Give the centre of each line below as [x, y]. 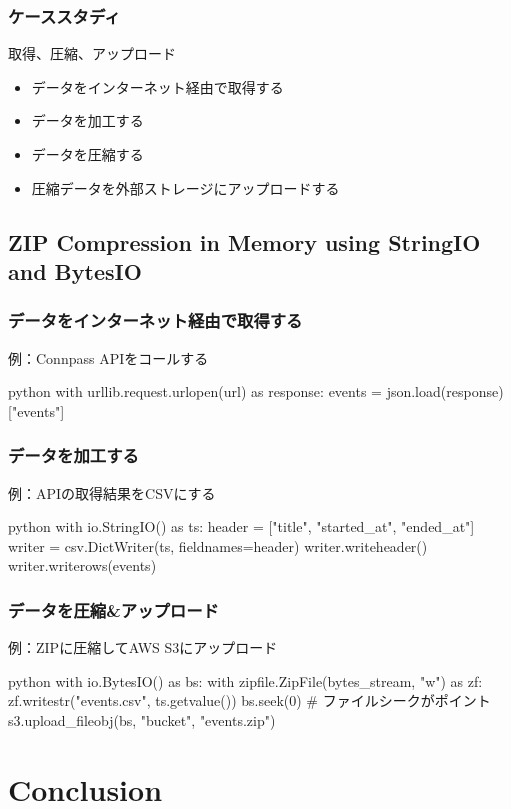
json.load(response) [445, 391]
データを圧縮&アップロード [113, 609]
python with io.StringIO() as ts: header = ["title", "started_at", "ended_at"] [241, 526]
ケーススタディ [64, 15]
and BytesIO [75, 270]
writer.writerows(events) [82, 565]
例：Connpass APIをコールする [108, 357]
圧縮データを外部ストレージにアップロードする [185, 187]
